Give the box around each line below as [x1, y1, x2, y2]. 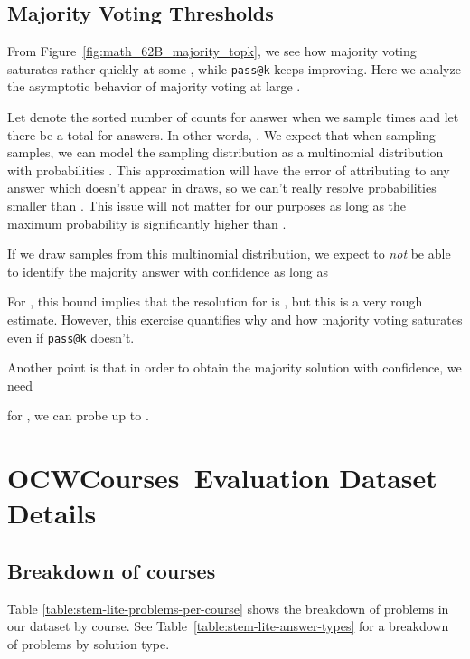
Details [7, 494, 97, 532]
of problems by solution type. [7, 634, 170, 653]
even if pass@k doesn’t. [7, 327, 135, 346]
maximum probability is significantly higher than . [7, 213, 287, 232]
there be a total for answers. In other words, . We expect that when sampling [7, 125, 436, 144]
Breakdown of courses [7, 556, 216, 584]
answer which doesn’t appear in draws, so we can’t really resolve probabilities [7, 178, 437, 197]
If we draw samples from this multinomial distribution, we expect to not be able [7, 244, 451, 263]
